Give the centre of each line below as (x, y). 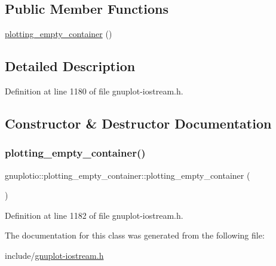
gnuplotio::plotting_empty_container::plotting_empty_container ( (128, 175)
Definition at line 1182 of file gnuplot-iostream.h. (94, 215)
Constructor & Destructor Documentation (138, 123)
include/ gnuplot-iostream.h (54, 255)
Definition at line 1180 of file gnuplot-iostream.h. (94, 91)
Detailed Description (70, 66)
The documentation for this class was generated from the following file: (135, 235)
